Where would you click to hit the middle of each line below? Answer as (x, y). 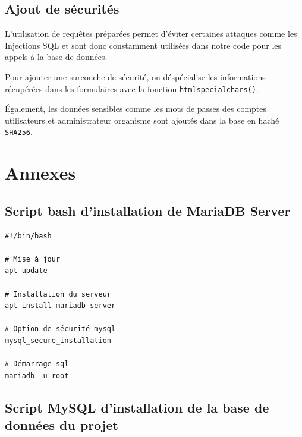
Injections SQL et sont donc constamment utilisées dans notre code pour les (143, 45)
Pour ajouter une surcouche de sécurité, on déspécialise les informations (135, 76)
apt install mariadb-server (60, 306)
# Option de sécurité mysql (60, 329)
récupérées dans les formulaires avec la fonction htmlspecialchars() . (132, 88)
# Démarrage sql (37, 364)
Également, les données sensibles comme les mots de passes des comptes (136, 109)
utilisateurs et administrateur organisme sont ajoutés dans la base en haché (142, 120)
